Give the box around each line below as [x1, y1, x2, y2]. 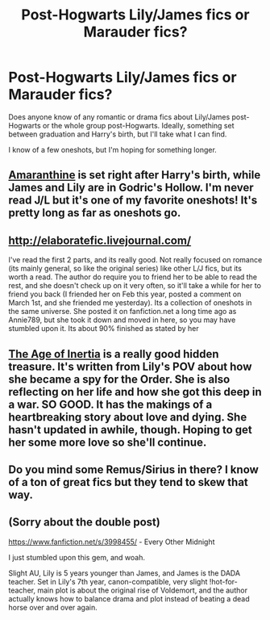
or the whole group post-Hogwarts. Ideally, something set [42, 120, 235, 130]
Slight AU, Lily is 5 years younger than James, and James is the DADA [8, 568, 240, 578]
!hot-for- [209, 576, 238, 586]
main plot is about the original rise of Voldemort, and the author [37, 585, 248, 595]
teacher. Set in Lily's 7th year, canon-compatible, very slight [8, 576, 208, 586]
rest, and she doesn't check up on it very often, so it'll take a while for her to [8, 281, 262, 291]
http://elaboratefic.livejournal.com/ [8, 233, 192, 247]
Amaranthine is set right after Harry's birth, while [8, 168, 261, 182]
